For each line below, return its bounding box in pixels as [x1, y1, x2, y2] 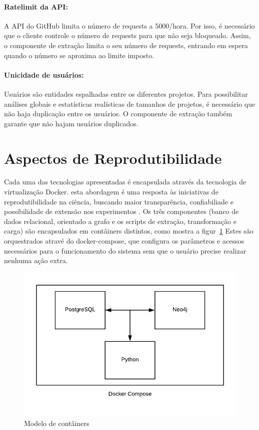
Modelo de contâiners [24, 418, 89, 428]
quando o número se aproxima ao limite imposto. [4, 50, 154, 60]
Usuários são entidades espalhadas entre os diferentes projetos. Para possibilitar [4, 88, 248, 99]
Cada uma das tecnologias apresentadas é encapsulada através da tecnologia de [4, 176, 246, 187]
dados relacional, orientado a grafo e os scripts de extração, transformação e [4, 216, 236, 226]
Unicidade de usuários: [4, 69, 84, 80]
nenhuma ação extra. [4, 255, 68, 266]
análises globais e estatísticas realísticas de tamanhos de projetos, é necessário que [4, 98, 255, 109]
